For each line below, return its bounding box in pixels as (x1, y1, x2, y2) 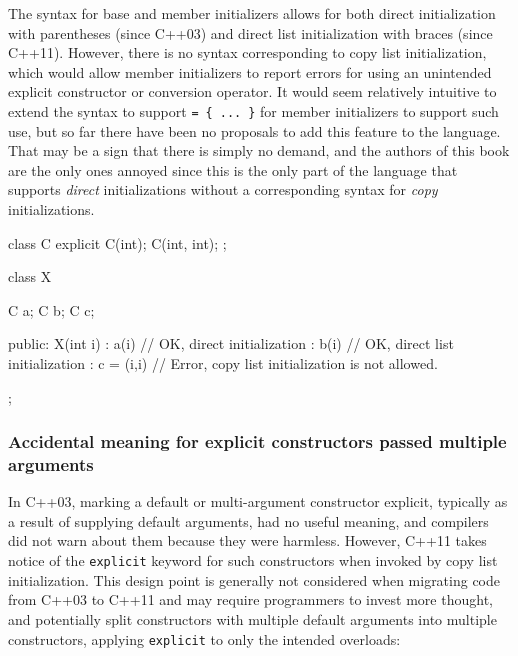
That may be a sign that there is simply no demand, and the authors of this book (8, 140, 510, 161)
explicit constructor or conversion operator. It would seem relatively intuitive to (8, 81, 497, 102)
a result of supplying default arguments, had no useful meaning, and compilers (8, 510, 489, 531)
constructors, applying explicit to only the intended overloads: (8, 628, 401, 649)
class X (8, 266, 52, 287)
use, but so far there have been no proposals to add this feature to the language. (8, 120, 501, 141)
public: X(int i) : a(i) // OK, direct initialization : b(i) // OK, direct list (8, 333, 454, 354)
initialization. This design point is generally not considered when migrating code (8, 569, 501, 590)
